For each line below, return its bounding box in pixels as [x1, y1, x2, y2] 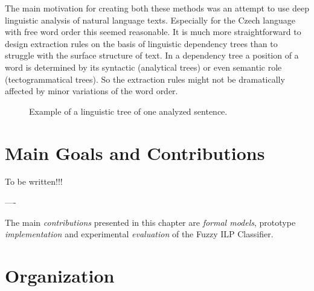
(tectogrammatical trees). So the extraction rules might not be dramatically [5, 72, 285, 85]
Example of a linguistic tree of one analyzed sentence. [29, 104, 228, 117]
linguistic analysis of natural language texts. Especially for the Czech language [5, 13, 295, 26]
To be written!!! [5, 175, 63, 188]
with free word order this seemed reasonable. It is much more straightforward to [5, 25, 301, 38]
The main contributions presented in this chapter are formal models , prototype [5, 216, 296, 228]
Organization [5, 263, 115, 288]
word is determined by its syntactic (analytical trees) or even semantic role [5, 60, 282, 73]
